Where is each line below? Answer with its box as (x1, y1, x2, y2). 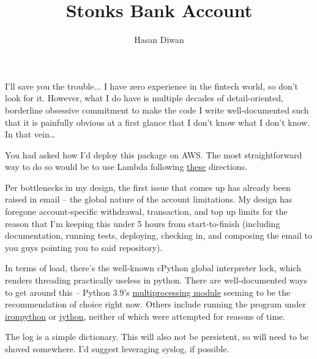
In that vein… (5, 128, 56, 141)
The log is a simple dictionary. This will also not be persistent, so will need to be (5, 330, 309, 343)
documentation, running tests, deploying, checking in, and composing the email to (5, 229, 312, 242)
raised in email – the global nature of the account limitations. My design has (5, 193, 293, 206)
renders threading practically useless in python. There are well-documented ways (5, 274, 308, 287)
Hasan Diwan (134, 33, 184, 46)
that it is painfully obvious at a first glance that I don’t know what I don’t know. (5, 115, 310, 128)
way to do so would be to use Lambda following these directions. (5, 160, 248, 173)
